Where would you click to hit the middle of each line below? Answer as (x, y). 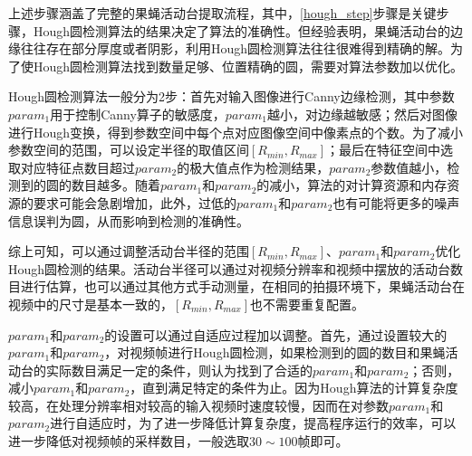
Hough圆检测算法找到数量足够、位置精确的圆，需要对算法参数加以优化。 (248, 66)
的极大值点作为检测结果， (253, 167)
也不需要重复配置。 (308, 304)
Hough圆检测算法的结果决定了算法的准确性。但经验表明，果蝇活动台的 (242, 30)
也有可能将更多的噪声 (396, 202)
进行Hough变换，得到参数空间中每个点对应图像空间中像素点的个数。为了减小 (236, 132)
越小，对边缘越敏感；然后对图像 (363, 114)
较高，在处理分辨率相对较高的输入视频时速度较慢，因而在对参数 (198, 405)
